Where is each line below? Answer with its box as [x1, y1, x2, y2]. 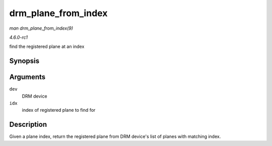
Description [9, 120, 47, 129]
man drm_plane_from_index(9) [9, 25, 73, 31]
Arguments [9, 73, 46, 82]
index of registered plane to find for [22, 107, 96, 113]
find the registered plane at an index [9, 43, 85, 50]
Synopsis [9, 57, 40, 65]
